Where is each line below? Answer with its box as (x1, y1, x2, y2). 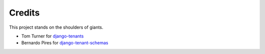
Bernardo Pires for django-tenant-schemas (21, 40, 108, 46)
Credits (9, 7, 40, 18)
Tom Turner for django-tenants (21, 33, 84, 39)
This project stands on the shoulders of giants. (9, 24, 104, 30)
